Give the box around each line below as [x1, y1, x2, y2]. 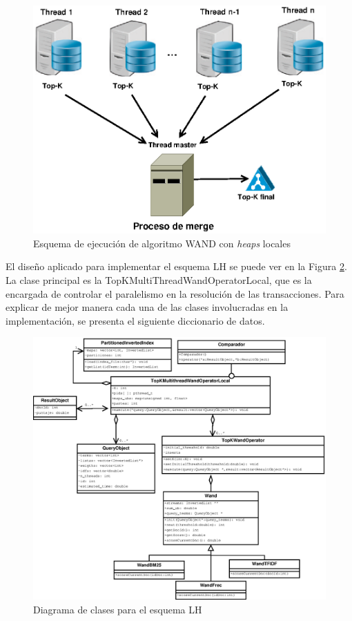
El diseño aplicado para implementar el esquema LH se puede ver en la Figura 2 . [6, 259, 347, 274]
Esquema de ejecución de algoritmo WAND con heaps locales [33, 236, 291, 250]
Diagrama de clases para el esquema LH [33, 602, 202, 616]
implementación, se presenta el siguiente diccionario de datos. [6, 313, 265, 327]
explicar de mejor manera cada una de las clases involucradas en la [6, 300, 289, 314]
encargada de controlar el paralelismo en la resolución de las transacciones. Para [6, 286, 344, 300]
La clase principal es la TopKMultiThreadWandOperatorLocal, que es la [6, 272, 312, 287]
